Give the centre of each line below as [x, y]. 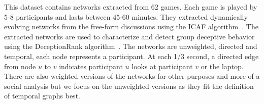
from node [20, 66]
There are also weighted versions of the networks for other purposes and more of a [132, 76]
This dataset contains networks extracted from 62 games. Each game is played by [131, 7]
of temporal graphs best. [42, 96]
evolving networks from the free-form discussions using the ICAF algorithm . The [131, 27]
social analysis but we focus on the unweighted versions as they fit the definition [129, 86]
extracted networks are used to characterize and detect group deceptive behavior [129, 36]
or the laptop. [222, 66]
